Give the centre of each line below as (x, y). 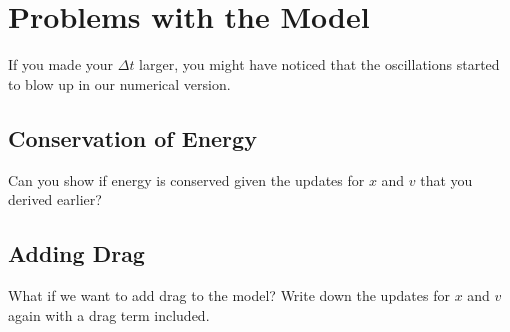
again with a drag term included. (109, 314)
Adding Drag (76, 253)
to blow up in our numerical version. (119, 83)
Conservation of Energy (132, 137)
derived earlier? (55, 199)
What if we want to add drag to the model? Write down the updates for (229, 294)
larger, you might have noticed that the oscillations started (319, 64)
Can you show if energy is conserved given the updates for (186, 179)
